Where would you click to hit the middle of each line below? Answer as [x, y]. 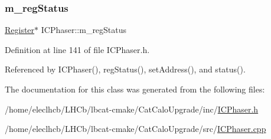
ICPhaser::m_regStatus [84, 30]
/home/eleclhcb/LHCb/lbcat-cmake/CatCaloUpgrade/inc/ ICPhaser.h [132, 109]
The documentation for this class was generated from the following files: [135, 89]
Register [20, 30]
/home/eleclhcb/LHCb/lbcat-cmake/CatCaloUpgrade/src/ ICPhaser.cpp [135, 129]
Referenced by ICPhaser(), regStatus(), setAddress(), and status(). [125, 69]
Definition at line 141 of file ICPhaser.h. [77, 49]
